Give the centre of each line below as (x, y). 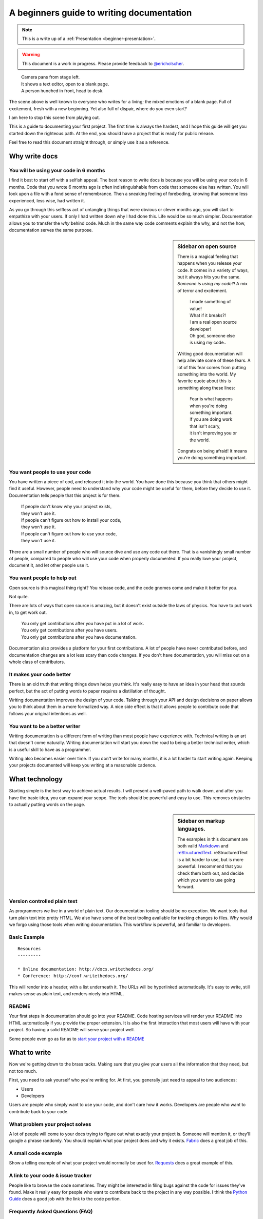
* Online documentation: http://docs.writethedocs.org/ (86, 969)
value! (196, 308)
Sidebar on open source (207, 246)
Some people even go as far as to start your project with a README (77, 1039)
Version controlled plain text (43, 901)
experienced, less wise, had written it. (47, 200)
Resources (29, 949)
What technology (36, 779)
